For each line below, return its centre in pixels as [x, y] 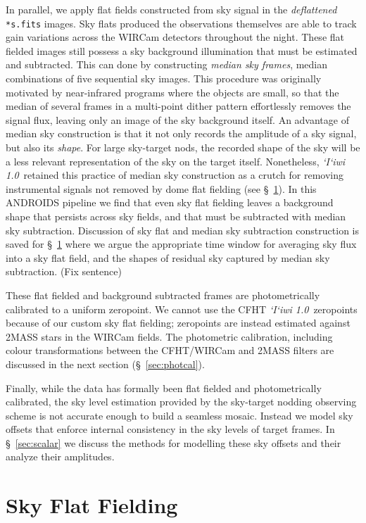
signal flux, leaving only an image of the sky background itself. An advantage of [177, 119]
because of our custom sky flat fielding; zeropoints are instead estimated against [178, 323]
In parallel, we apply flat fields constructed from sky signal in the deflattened [171, 9]
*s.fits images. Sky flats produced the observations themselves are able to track [181, 23]
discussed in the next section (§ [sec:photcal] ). [105, 364]
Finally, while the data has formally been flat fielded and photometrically [164, 387]
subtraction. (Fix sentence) [64, 271]
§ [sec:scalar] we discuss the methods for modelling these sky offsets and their [173, 442]
